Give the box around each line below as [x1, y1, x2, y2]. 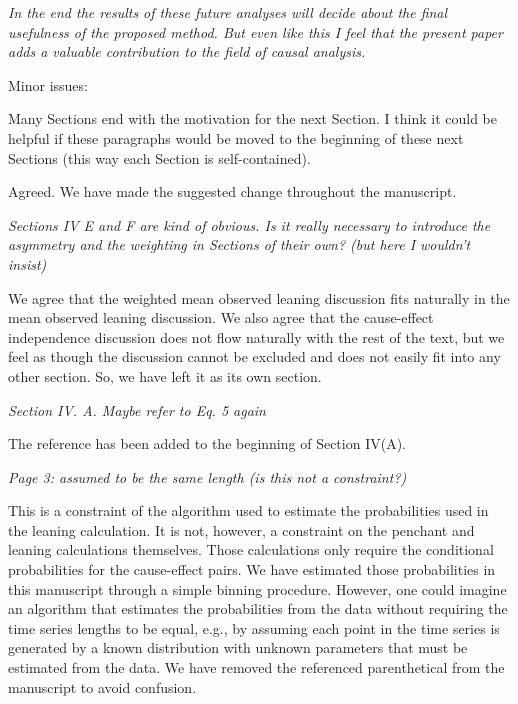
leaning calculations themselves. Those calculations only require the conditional [8, 539, 494, 560]
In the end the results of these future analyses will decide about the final [8, 2, 448, 22]
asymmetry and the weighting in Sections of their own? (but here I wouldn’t [8, 234, 471, 255]
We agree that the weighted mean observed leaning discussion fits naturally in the [8, 287, 510, 308]
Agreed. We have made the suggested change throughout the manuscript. [8, 181, 457, 202]
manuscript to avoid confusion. [8, 676, 197, 697]
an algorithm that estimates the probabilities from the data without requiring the [8, 598, 508, 619]
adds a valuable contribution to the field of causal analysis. [8, 41, 366, 62]
